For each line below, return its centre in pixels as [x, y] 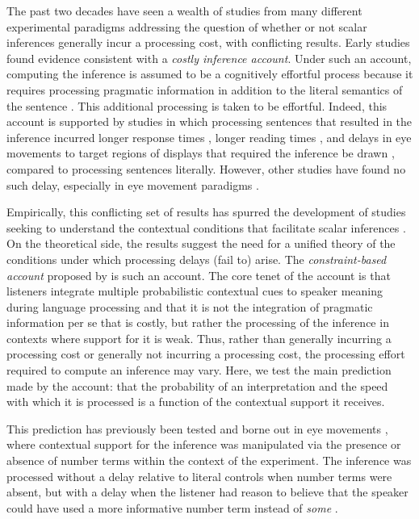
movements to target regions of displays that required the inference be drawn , [201, 153]
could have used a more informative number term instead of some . [172, 507]
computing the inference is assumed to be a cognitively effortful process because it [210, 74]
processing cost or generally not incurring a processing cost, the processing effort [206, 354]
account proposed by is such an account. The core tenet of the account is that [199, 275]
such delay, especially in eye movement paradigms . [133, 184]
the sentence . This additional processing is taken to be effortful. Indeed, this [197, 105]
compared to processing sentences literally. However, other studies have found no [206, 168]
